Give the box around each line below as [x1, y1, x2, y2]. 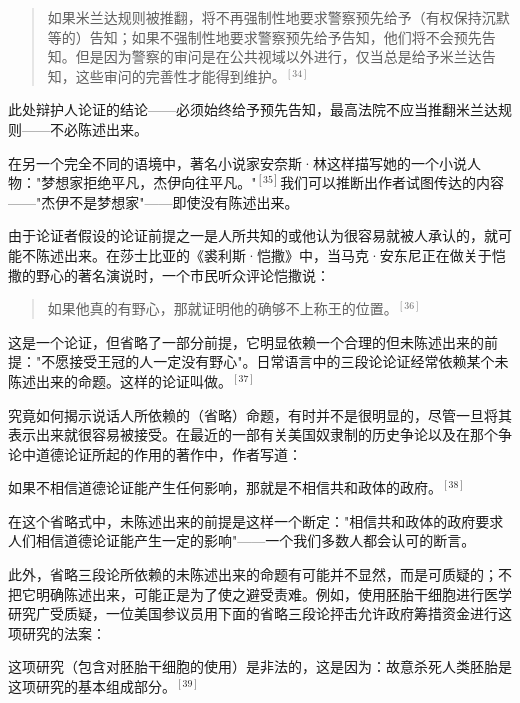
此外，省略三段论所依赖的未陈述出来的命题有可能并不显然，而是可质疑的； [8, 564, 498, 585]
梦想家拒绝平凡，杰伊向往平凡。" [41, 172, 257, 193]
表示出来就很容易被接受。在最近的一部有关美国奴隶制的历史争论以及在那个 [8, 424, 498, 445]
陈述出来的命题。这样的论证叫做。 [8, 370, 232, 391]
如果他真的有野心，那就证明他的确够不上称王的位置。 [47, 298, 398, 319]
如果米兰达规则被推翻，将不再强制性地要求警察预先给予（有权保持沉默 [47, 7, 510, 27]
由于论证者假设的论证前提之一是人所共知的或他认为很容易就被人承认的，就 [8, 225, 498, 246]
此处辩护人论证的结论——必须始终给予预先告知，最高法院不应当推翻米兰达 [8, 99, 498, 120]
